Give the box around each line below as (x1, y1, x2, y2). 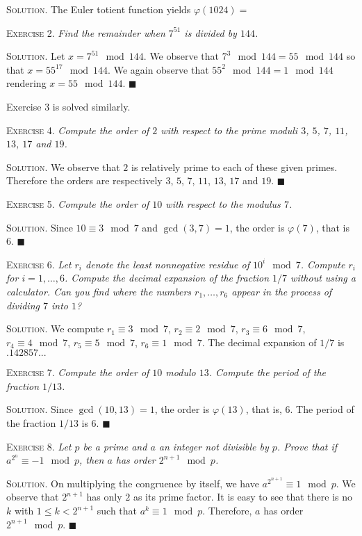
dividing (6, 298, 40, 312)
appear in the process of (231, 284, 332, 298)
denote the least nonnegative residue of (85, 257, 250, 271)
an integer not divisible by (158, 439, 269, 453)
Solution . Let (6, 49, 65, 63)
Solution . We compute (6, 321, 104, 336)
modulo (165, 365, 196, 380)
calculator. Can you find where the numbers (6, 284, 192, 298)
